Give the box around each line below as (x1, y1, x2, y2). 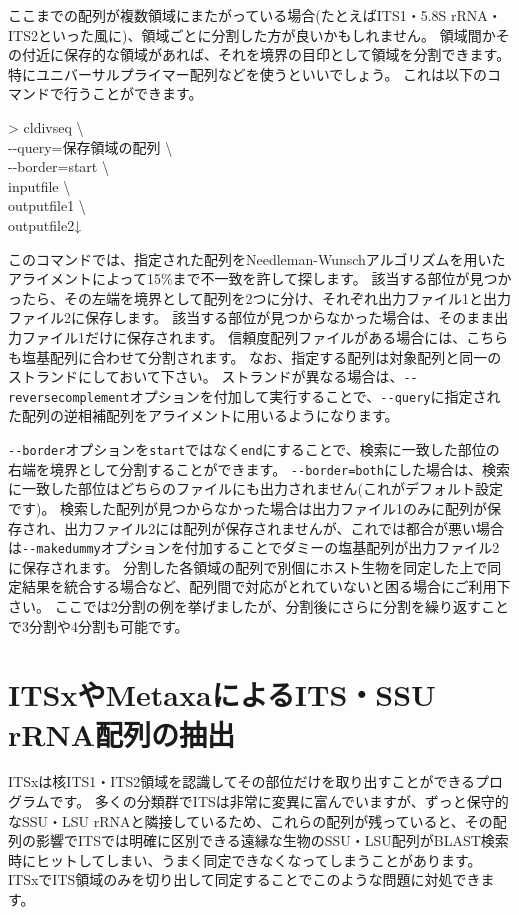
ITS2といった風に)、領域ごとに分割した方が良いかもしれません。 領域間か (8, 24, 496, 45)
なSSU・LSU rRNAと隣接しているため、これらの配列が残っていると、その (8, 810, 493, 831)
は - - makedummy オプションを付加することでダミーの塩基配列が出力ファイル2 (8, 537, 500, 558)
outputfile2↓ (8, 214, 82, 235)
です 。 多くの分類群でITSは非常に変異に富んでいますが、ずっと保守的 (49, 791, 509, 812)
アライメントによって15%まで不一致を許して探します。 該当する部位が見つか (8, 268, 512, 289)
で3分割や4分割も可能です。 (8, 615, 189, 636)
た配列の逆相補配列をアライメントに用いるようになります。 (8, 405, 399, 426)
